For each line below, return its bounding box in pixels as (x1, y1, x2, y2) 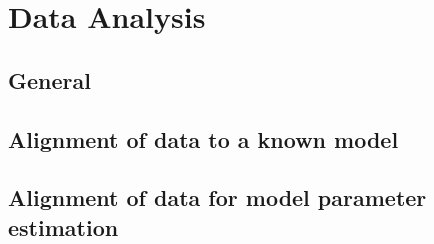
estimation (8, 211, 119, 242)
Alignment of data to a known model (8, 123, 399, 154)
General (8, 64, 91, 95)
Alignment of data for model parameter (8, 182, 427, 213)
